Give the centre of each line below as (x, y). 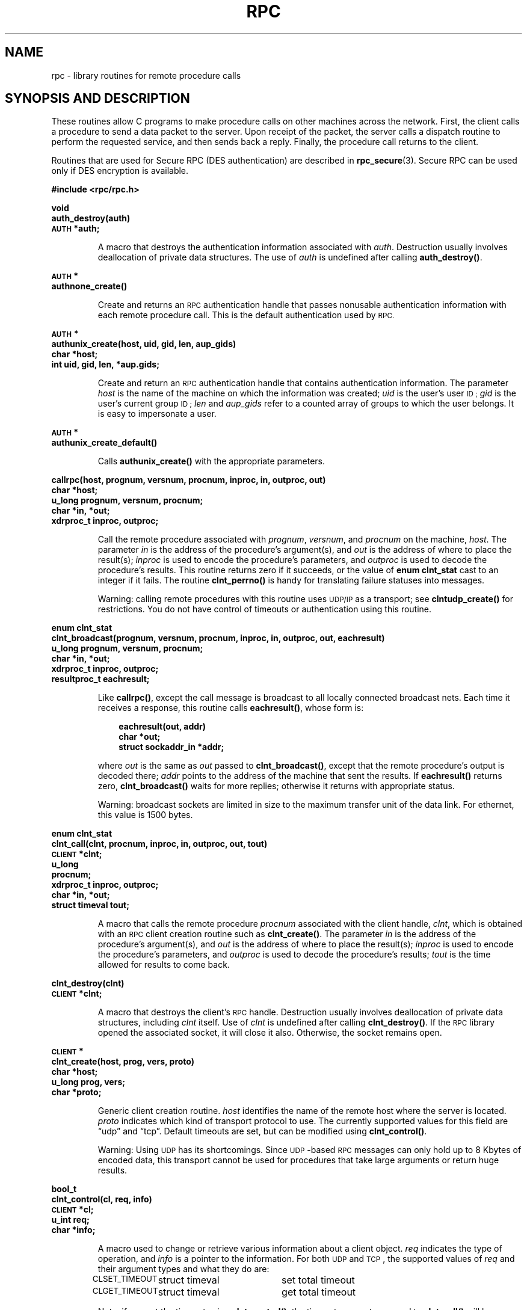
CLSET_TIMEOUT (125, 1279)
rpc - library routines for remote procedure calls (146, 75)
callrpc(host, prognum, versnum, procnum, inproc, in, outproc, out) (189, 480)
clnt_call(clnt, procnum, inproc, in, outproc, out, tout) (159, 844)
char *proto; (76, 1092)
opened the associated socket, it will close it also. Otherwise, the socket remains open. (270, 1033)
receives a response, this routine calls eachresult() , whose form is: (231, 708)
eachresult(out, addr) (162, 727)
